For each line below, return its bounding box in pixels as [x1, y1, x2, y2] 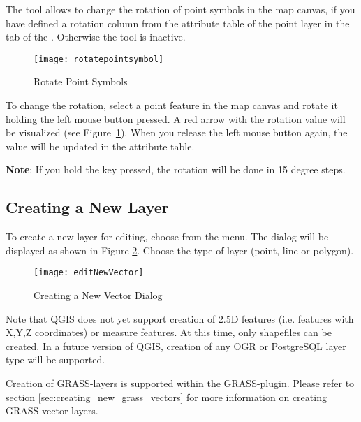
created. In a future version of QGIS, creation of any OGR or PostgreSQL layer [6, 338, 346, 353]
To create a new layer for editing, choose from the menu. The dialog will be [6, 229, 329, 244]
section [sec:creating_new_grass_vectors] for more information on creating [6, 389, 327, 404]
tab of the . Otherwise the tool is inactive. [6, 29, 186, 44]
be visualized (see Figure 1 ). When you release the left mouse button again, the [6, 125, 348, 140]
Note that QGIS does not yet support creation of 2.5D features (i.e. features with [6, 311, 354, 326]
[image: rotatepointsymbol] [34, 54, 164, 64]
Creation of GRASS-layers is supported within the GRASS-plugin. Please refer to [6, 376, 355, 391]
